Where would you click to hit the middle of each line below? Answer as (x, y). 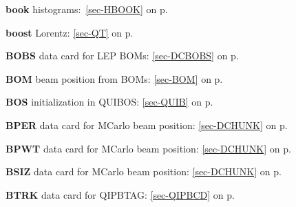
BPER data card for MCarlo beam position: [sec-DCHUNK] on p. (147, 125)
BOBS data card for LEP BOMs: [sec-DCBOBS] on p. (122, 56)
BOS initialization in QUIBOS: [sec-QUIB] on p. (109, 102)
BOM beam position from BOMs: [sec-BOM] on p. (114, 78)
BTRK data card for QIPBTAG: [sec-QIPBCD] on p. (120, 194)
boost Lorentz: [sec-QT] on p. (70, 32)
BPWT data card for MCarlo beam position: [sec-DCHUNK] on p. (148, 148)
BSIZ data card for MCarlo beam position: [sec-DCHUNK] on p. (144, 171)
